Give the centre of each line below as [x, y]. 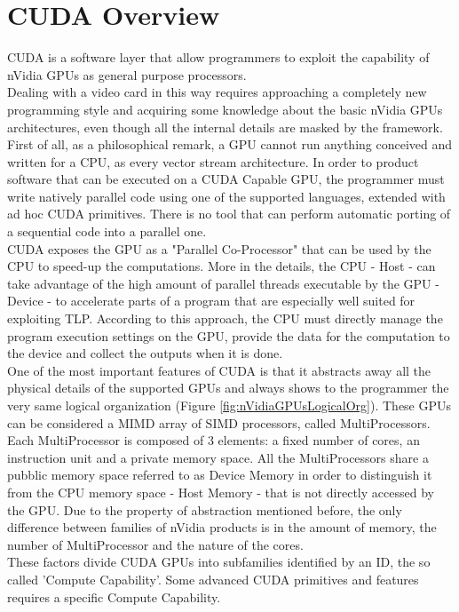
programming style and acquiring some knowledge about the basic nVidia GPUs [225, 109]
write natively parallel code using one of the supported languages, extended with [226, 196]
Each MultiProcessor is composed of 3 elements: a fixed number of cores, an [214, 440]
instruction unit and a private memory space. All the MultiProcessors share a [218, 457]
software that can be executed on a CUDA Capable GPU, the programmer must [226, 179]
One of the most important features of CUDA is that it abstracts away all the [219, 370]
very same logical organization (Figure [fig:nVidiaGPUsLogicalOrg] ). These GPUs [229, 405]
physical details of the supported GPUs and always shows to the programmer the [228, 388]
